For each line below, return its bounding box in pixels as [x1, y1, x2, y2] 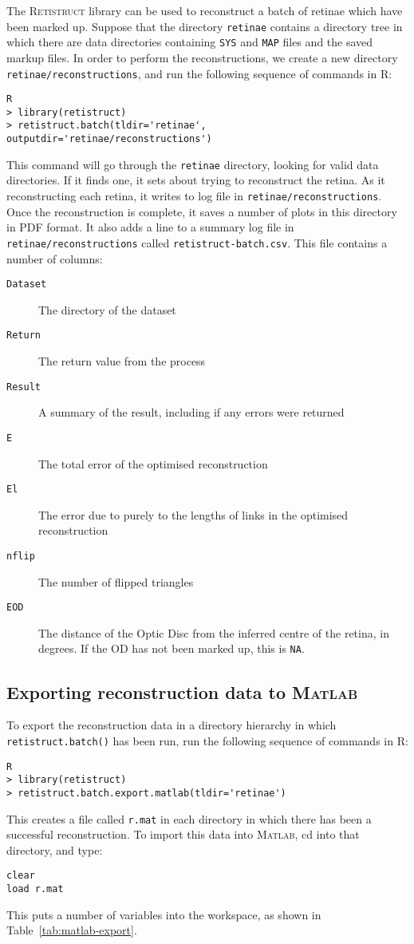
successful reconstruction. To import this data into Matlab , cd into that [6, 826, 360, 843]
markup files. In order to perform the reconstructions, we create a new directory [6, 49, 398, 65]
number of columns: [6, 250, 103, 267]
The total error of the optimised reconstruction [38, 455, 268, 472]
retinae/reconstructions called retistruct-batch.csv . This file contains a [6, 234, 388, 251]
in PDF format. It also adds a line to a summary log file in [6, 219, 294, 235]
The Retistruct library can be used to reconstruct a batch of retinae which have [6, 2, 403, 18]
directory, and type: [6, 841, 103, 858]
